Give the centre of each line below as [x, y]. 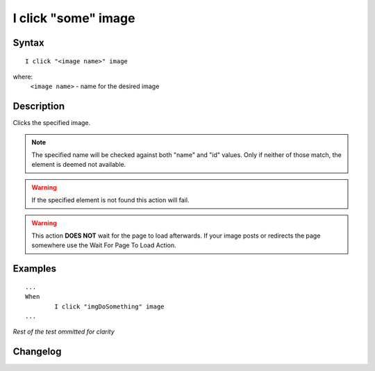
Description [39, 107]
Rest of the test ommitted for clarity [64, 332]
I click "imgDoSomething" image [109, 306]
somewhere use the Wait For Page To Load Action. [104, 245]
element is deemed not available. [79, 165]
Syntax [28, 43]
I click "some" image [74, 18]
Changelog [37, 352]
